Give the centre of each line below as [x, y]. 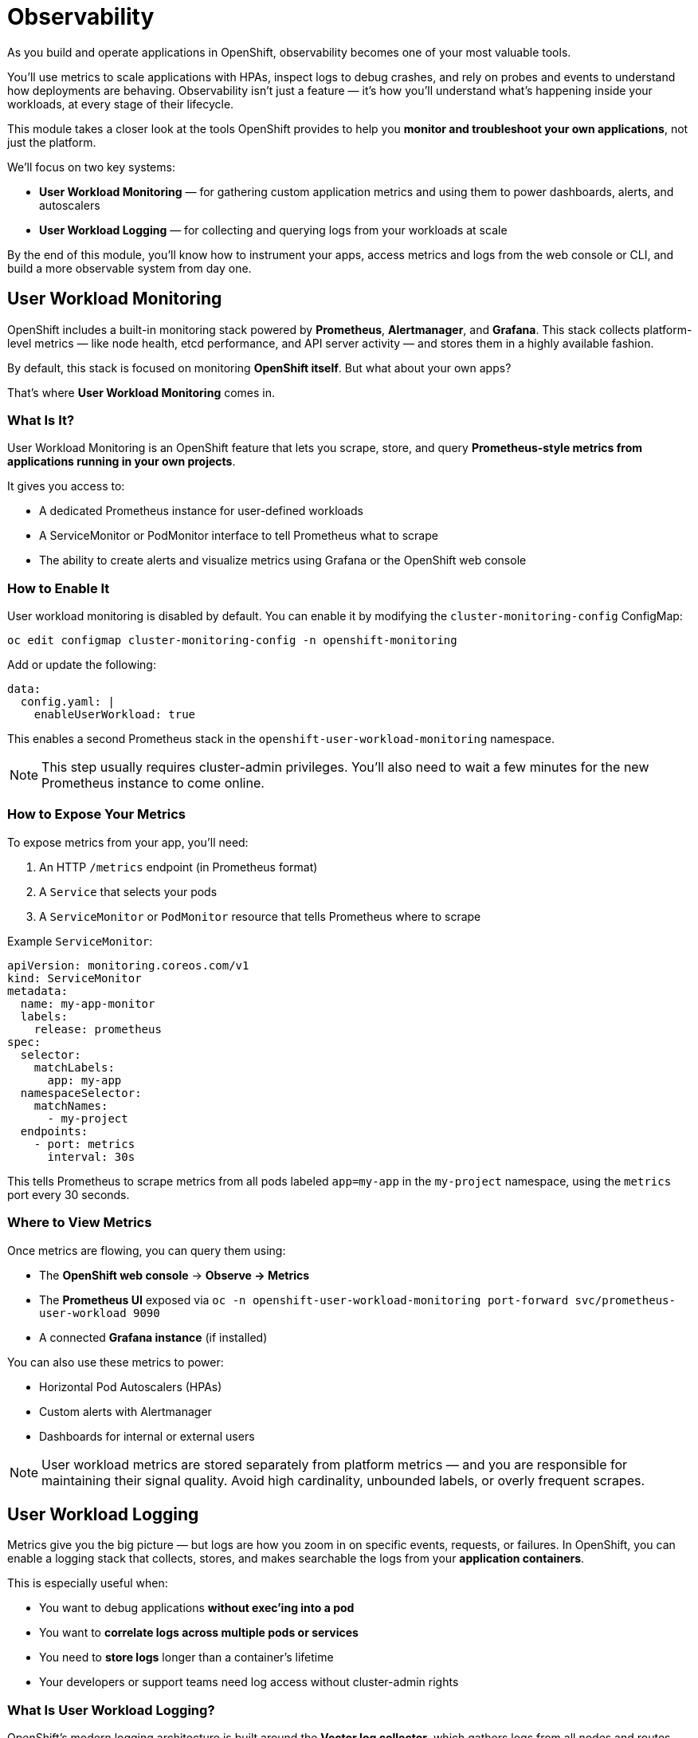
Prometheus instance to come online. [153, 783]
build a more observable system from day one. [129, 268]
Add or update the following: [82, 665]
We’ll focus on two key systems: [91, 167]
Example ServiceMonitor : [80, 941]
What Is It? [41, 420]
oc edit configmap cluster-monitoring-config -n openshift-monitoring [232, 641]
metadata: [37, 991]
